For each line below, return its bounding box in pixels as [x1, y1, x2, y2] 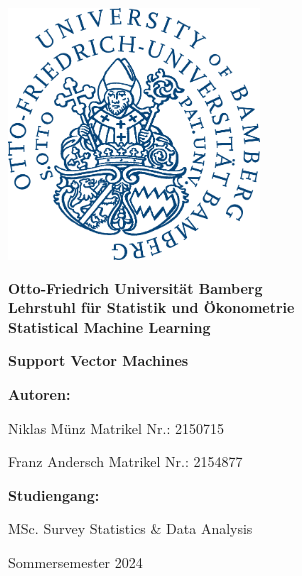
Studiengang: [8, 484, 100, 505]
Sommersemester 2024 [8, 551, 143, 572]
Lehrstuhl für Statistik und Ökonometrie [8, 297, 295, 318]
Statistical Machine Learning [8, 316, 211, 337]
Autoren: [8, 383, 71, 404]
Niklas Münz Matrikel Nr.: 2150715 [8, 417, 225, 438]
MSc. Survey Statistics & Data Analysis [8, 518, 253, 539]
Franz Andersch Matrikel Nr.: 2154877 [8, 451, 243, 472]
